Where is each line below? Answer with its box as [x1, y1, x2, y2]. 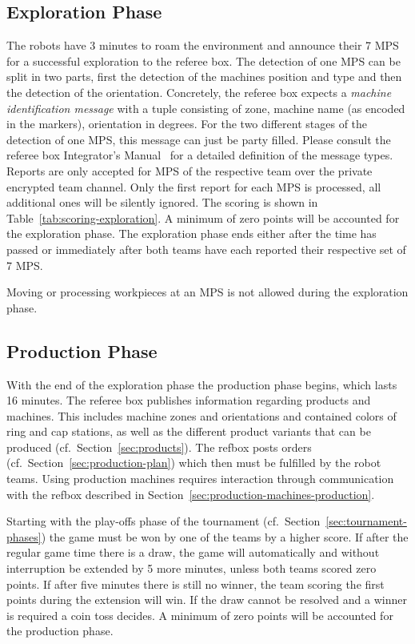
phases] [6, 528, 42, 545]
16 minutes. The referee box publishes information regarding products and [6, 392, 371, 409]
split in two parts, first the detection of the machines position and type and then [6, 68, 402, 85]
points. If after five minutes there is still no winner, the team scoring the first [6, 575, 385, 592]
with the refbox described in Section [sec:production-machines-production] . [6, 485, 375, 502]
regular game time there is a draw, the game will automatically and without [6, 544, 380, 561]
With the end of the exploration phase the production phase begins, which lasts [6, 376, 397, 392]
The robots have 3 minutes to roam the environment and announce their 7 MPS [6, 37, 399, 54]
